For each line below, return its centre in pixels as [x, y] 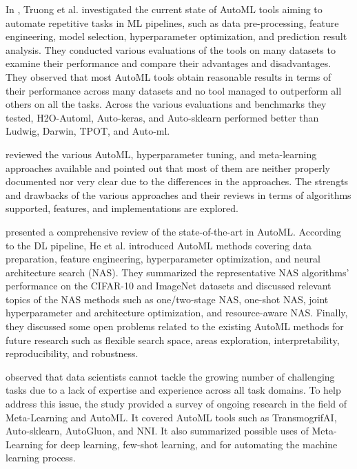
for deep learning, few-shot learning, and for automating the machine [192, 444]
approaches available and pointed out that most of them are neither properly [168, 167]
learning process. [41, 458]
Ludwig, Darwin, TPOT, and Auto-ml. [88, 131]
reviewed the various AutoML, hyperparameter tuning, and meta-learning [161, 154]
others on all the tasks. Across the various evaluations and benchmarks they [166, 104]
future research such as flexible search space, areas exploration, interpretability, [173, 339]
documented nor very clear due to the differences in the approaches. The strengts [177, 181]
